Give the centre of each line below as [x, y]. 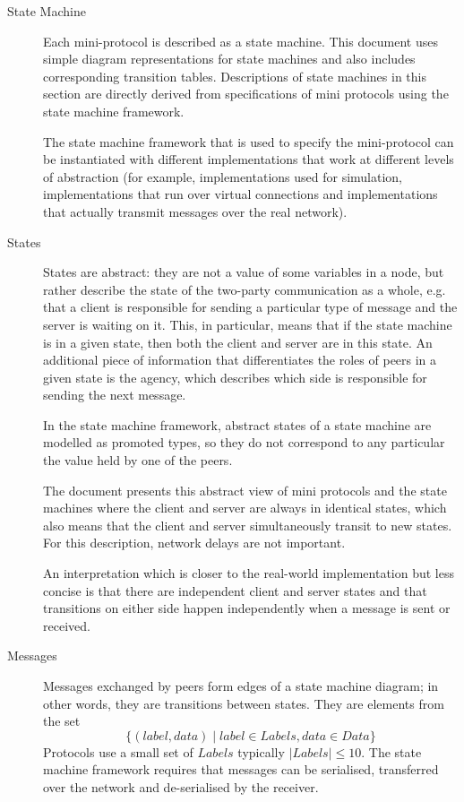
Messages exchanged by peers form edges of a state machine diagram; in [241, 686]
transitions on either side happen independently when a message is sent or [247, 608]
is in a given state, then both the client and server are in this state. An [238, 342]
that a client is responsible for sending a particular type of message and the [250, 307]
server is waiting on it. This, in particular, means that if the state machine [248, 324]
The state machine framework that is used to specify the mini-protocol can [249, 141]
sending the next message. [115, 395]
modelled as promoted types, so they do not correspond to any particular [244, 442]
